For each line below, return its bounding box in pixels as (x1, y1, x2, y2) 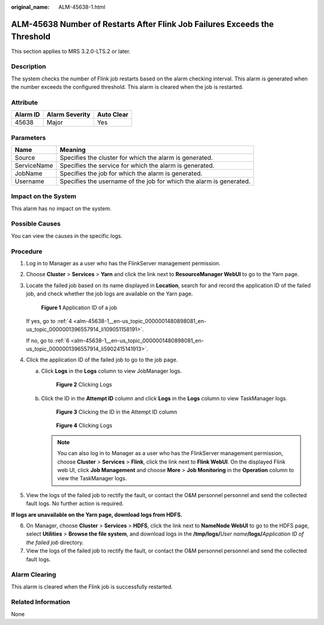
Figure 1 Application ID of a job (41, 304, 118, 311)
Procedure (11, 247, 43, 255)
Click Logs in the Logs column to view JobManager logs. (41, 367, 182, 375)
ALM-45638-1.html (58, 4, 106, 10)
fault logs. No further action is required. (26, 500, 124, 507)
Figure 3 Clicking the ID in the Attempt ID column (56, 408, 178, 415)
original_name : (11, 4, 50, 10)
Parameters (11, 133, 46, 142)
